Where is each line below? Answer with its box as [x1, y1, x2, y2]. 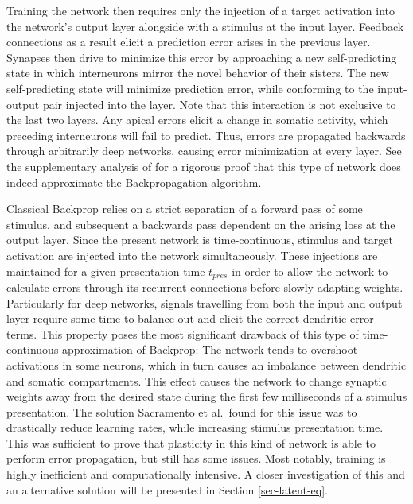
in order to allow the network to [232, 262, 388, 279]
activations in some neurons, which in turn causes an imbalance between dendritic [6, 356, 407, 373]
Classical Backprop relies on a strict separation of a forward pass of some [6, 200, 363, 217]
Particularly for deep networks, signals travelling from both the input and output [6, 294, 403, 311]
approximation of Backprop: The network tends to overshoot [62, 341, 358, 358]
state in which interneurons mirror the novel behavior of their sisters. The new [6, 64, 389, 81]
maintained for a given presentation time [6, 262, 205, 279]
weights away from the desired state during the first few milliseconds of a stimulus [6, 388, 407, 405]
